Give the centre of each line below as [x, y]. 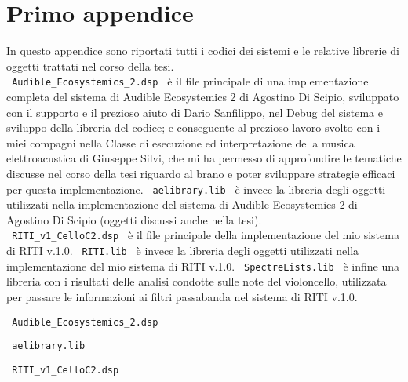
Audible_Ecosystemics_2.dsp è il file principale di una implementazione [190, 81]
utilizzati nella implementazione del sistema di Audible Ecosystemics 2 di [182, 204]
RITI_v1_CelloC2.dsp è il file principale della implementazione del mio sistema [206, 235]
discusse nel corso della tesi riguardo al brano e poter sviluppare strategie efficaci [201, 173]
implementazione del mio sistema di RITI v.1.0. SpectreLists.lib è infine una [203, 266]
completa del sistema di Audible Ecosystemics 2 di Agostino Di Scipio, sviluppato [203, 96]
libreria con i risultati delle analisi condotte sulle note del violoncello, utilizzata [197, 281]
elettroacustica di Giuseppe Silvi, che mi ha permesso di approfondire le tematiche [204, 158]
